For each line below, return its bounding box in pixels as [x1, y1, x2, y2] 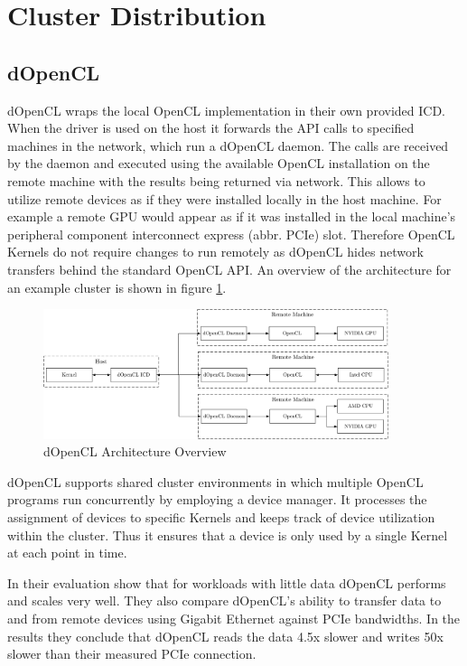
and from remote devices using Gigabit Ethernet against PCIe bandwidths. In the [7, 608, 461, 627]
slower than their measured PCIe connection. [7, 644, 257, 663]
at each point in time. [7, 543, 127, 562]
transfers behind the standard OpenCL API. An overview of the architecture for [7, 259, 452, 278]
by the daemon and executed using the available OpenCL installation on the [7, 154, 430, 173]
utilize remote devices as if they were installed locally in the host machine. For [7, 189, 442, 208]
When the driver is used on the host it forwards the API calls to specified [7, 118, 415, 137]
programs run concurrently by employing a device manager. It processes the [7, 490, 427, 509]
